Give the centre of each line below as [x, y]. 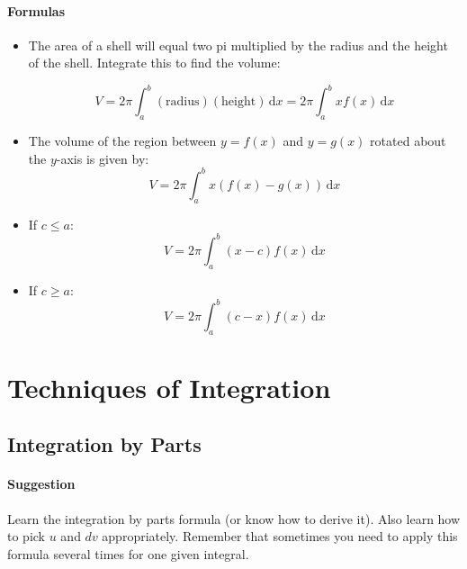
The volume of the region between [122, 141]
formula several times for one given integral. [128, 553]
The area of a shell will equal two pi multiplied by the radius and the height [238, 45]
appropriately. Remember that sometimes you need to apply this [280, 536]
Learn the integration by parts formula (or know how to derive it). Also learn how [234, 518]
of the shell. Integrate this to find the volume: [154, 63]
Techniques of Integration [169, 387]
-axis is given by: [103, 158]
